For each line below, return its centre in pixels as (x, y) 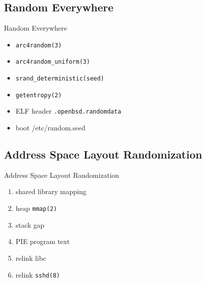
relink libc (31, 258)
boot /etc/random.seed (50, 128)
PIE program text (43, 241)
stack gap (30, 224)
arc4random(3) (39, 45)
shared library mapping (51, 191)
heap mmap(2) (36, 208)
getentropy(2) (39, 95)
